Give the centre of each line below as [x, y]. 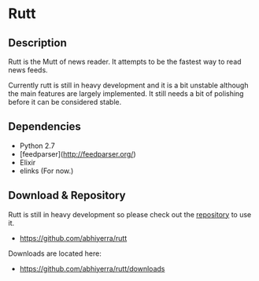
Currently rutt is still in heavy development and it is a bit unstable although [128, 85]
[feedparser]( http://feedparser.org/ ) [78, 153]
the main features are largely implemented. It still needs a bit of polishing [126, 94]
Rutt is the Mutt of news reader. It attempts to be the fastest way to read [125, 61]
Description [37, 43]
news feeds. [28, 70]
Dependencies [44, 127]
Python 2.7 [37, 146]
